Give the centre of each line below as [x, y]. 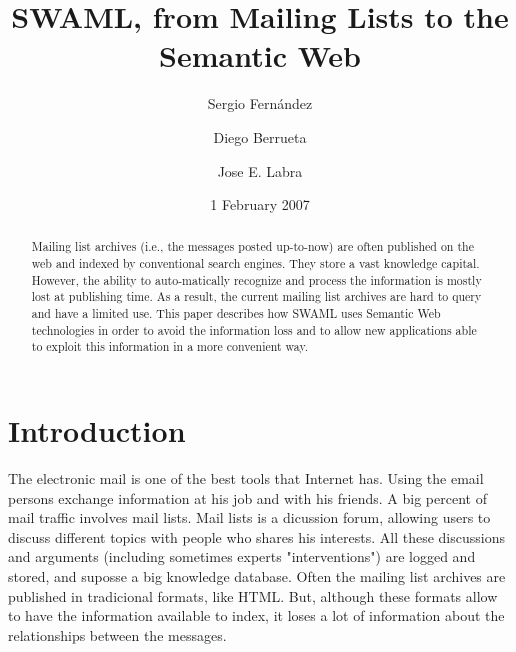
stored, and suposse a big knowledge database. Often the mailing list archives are [257, 575]
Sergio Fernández [260, 103]
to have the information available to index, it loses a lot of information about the [256, 615]
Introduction [97, 430]
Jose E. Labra [260, 170]
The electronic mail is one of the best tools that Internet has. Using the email [246, 478]
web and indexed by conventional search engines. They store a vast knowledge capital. [255, 263]
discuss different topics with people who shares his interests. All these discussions [256, 536]
